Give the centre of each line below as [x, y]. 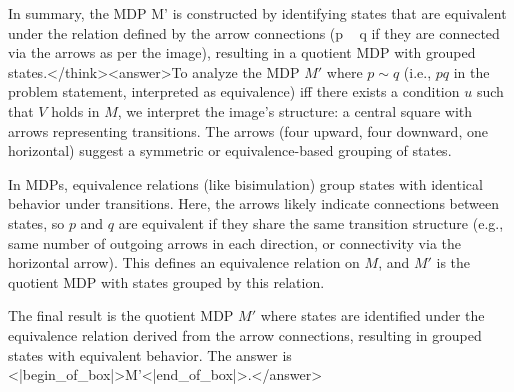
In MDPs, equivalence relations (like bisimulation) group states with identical [245, 183]
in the [471, 71]
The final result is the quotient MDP [121, 315]
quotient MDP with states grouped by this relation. [166, 281]
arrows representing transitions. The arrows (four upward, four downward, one [248, 130]
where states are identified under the [372, 315]
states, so [36, 222]
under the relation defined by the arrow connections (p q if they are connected [254, 32]
